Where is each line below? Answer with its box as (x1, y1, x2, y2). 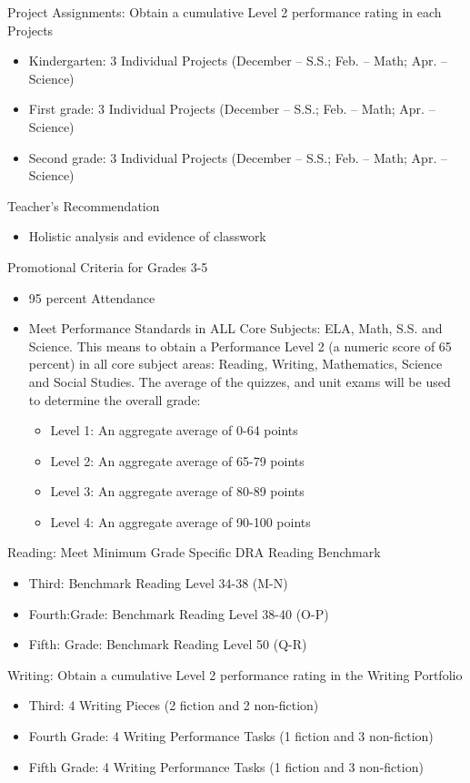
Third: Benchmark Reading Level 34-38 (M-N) (28, 574, 288, 593)
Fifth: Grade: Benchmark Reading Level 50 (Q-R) (28, 635, 307, 654)
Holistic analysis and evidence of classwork (28, 227, 266, 246)
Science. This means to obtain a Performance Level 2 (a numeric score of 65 (28, 336, 452, 355)
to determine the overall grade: (28, 390, 201, 409)
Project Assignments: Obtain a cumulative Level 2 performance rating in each (7, 3, 442, 21)
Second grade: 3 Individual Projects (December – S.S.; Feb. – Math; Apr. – (28, 147, 447, 167)
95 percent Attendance (28, 288, 155, 307)
